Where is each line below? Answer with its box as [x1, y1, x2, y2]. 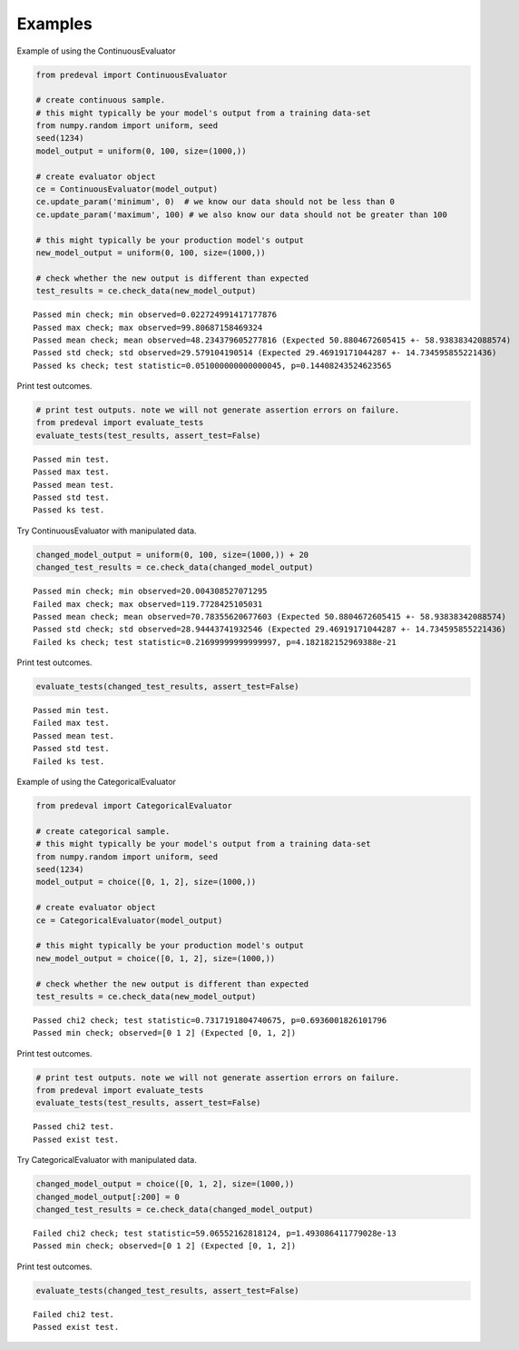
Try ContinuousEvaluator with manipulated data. [16, 525, 197, 536]
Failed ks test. [33, 756, 105, 767]
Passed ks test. [33, 505, 105, 515]
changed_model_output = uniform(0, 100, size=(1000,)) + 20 [35, 550, 309, 560]
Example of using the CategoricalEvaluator [16, 777, 177, 788]
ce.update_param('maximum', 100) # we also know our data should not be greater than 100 [35, 209, 448, 220]
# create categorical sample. [35, 826, 171, 836]
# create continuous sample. [35, 95, 166, 105]
